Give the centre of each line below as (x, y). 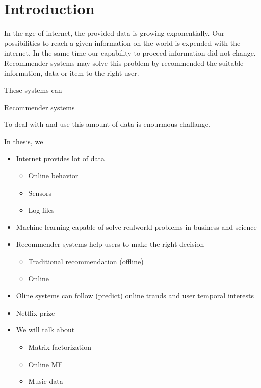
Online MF (45, 364)
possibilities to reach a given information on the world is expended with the (122, 43)
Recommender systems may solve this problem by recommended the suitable (124, 62)
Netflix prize (35, 312)
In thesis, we (24, 141)
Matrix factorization (60, 347)
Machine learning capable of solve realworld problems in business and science (136, 227)
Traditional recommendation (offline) (86, 261)
